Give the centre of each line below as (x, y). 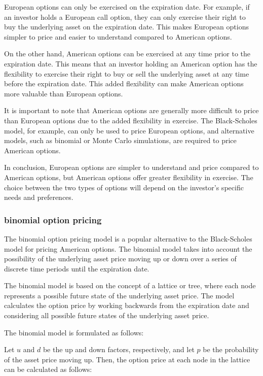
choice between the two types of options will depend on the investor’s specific (124, 187)
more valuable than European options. (64, 93)
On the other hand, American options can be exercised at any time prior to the (127, 54)
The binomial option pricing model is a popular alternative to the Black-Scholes (128, 238)
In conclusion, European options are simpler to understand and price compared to (131, 167)
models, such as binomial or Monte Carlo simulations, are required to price (120, 140)
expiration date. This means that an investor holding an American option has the (131, 63)
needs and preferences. (39, 197)
